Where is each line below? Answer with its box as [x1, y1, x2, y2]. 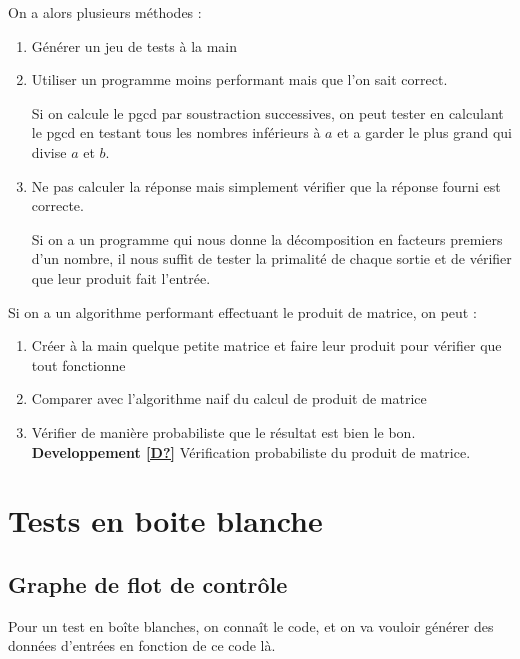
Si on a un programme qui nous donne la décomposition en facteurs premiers [31, 228, 503, 249]
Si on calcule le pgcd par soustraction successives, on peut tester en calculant [31, 102, 504, 123]
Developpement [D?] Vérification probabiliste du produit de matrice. [31, 441, 471, 462]
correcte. [31, 195, 84, 216]
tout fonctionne [31, 354, 126, 375]
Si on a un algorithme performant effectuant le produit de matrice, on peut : [8, 301, 477, 322]
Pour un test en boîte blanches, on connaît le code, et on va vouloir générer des [8, 615, 494, 636]
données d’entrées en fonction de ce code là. [8, 635, 276, 656]
